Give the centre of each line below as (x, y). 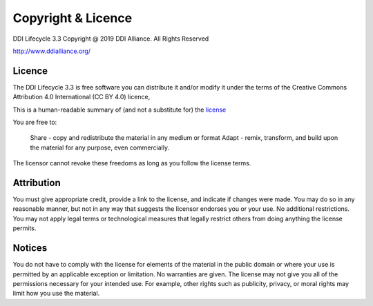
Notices (30, 248)
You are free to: (35, 122)
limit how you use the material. (56, 294)
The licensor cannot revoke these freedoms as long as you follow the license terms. (132, 163)
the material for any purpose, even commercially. (99, 147)
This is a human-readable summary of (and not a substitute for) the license (119, 110)
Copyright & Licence (73, 18)
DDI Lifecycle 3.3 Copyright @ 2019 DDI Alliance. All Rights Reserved (111, 39)
